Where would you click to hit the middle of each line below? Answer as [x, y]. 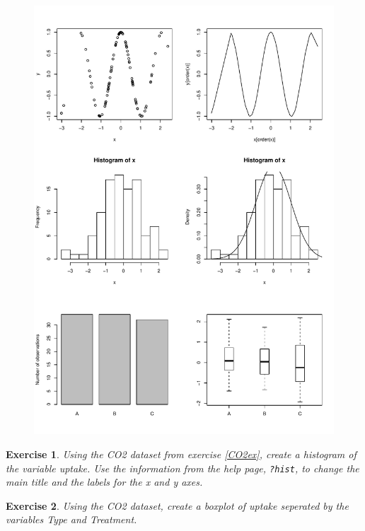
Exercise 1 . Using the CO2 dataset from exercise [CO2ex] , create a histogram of [181, 454]
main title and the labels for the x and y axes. [104, 482]
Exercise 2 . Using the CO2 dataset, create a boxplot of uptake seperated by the [177, 505]
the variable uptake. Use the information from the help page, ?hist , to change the [182, 468]
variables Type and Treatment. [71, 519]
